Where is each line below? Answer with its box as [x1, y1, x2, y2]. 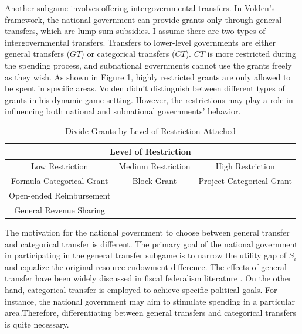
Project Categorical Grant [198, 175, 292, 187]
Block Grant [132, 175, 177, 187]
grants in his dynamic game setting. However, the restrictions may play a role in [5, 93, 293, 105]
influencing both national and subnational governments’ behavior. [5, 105, 241, 117]
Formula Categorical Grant [11, 175, 108, 187]
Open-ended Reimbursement [9, 189, 111, 202]
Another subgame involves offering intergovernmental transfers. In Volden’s [5, 2, 275, 13]
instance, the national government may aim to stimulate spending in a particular [5, 295, 296, 307]
